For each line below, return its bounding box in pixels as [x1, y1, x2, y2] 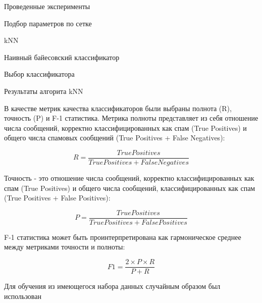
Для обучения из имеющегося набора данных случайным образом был [4, 281, 221, 291]
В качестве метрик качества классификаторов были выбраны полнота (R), [4, 103, 232, 113]
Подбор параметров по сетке [4, 18, 92, 28]
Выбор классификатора [4, 69, 75, 79]
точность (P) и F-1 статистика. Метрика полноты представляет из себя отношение [4, 113, 258, 123]
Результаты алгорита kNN [4, 85, 83, 96]
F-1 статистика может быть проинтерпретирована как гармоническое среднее [4, 231, 241, 242]
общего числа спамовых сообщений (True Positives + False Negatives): [4, 132, 225, 143]
